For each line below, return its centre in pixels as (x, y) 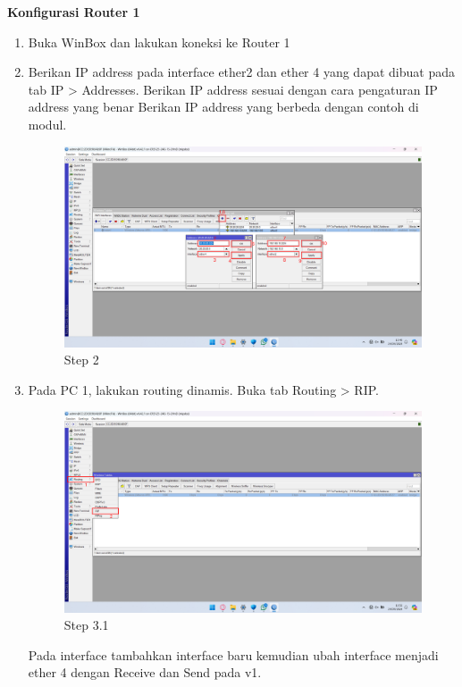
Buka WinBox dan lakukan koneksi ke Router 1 (159, 42)
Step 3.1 (86, 625)
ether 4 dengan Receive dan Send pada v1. (145, 672)
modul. (47, 124)
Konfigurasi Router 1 (74, 12)
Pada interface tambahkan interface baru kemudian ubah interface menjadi (233, 654)
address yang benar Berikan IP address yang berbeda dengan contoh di (223, 107)
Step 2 (81, 360)
